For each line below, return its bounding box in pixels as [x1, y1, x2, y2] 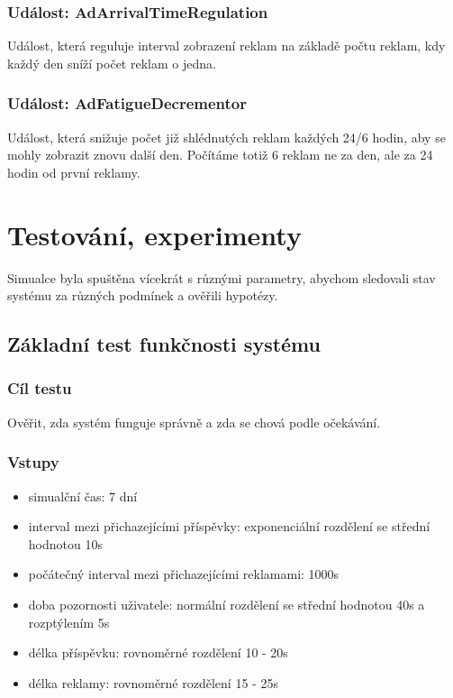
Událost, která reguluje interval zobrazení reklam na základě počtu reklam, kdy [7, 36, 446, 55]
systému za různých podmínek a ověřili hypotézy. [7, 286, 278, 305]
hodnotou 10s [28, 534, 103, 553]
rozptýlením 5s [28, 612, 110, 631]
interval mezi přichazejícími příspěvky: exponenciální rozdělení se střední [28, 517, 430, 536]
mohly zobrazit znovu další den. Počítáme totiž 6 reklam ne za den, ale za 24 [7, 145, 433, 164]
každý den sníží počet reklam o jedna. [7, 53, 216, 72]
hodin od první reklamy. [7, 162, 140, 181]
